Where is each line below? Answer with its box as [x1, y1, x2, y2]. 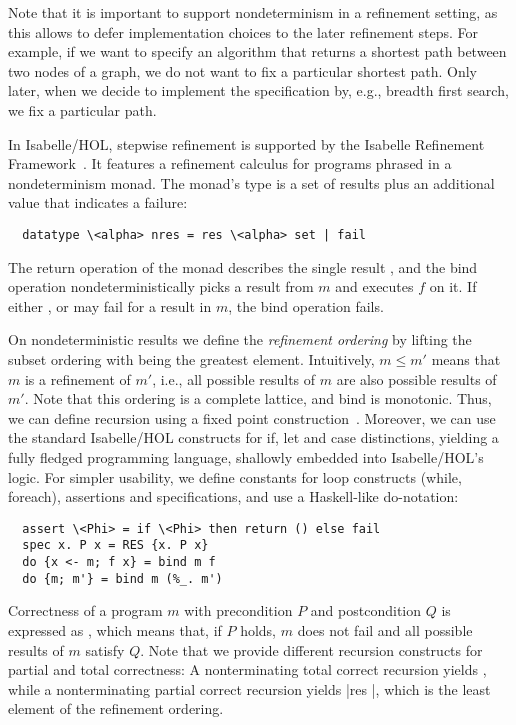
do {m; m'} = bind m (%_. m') [22, 571, 223, 586]
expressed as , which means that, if [8, 619, 222, 640]
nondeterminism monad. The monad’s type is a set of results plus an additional [8, 172, 495, 193]
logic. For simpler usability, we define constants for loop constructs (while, [8, 466, 462, 487]
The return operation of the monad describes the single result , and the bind [8, 256, 478, 277]
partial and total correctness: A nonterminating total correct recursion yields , [8, 659, 487, 680]
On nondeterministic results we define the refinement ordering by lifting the [8, 329, 472, 350]
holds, [240, 619, 277, 640]
